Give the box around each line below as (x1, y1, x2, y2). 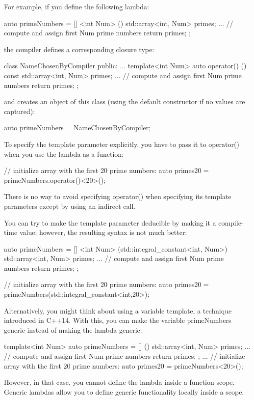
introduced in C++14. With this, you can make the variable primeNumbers (4, 315, 231, 325)
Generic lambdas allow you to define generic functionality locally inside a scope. (4, 386, 244, 397)
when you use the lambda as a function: (4, 148, 124, 159)
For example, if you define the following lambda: (4, 1, 149, 11)
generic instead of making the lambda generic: (4, 324, 142, 335)
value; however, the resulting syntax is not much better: (19, 227, 187, 237)
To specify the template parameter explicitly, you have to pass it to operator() (4, 139, 239, 149)
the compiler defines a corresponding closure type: (4, 44, 154, 54)
